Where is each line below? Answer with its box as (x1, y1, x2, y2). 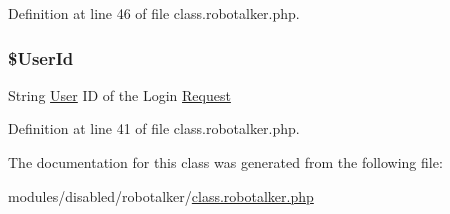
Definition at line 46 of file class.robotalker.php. (8, 3, 300, 23)
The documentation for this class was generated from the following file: (8, 152, 443, 172)
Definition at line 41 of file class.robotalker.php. (8, 118, 300, 139)
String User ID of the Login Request (8, 84, 231, 105)
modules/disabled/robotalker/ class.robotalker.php (8, 185, 314, 206)
